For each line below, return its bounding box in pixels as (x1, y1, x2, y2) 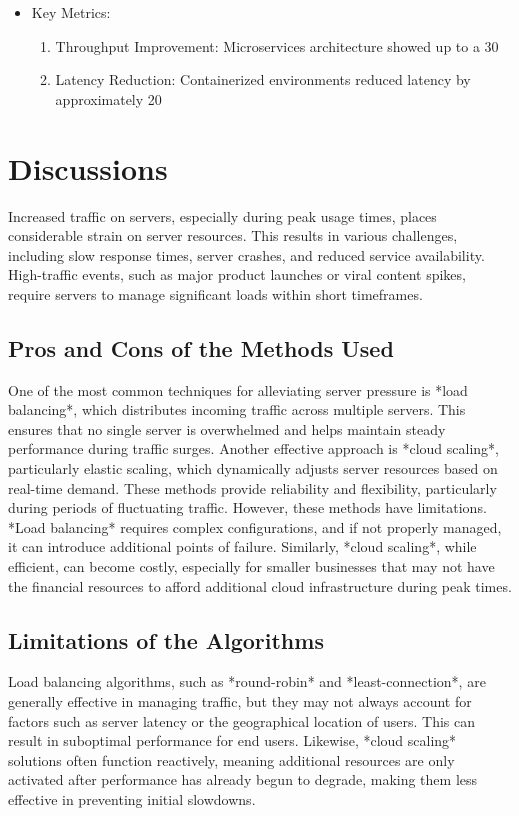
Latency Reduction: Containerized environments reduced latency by (55, 69, 471, 90)
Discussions (8, 147, 168, 188)
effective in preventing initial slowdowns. (8, 788, 256, 809)
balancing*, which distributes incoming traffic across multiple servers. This (8, 399, 466, 420)
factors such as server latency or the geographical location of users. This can (8, 710, 476, 731)
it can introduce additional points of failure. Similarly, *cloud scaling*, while (8, 536, 477, 557)
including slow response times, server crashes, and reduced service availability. (8, 244, 485, 265)
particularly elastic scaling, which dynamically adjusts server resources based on (8, 458, 498, 479)
